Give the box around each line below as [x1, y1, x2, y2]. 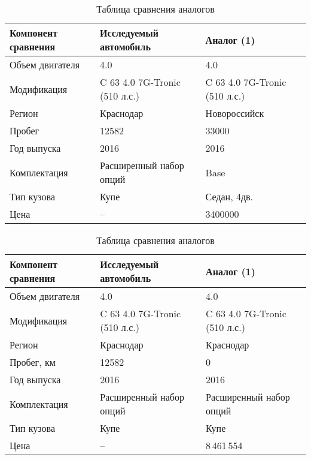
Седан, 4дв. [205, 190, 254, 203]
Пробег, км [10, 355, 56, 369]
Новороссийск [205, 106, 264, 120]
